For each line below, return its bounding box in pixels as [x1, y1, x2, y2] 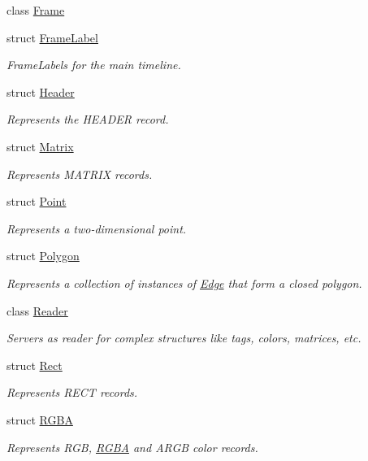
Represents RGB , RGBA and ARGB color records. [6, 438, 258, 455]
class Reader [6, 302, 68, 319]
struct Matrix [6, 137, 74, 154]
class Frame [6, 2, 65, 18]
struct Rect [6, 356, 63, 373]
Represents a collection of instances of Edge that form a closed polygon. [6, 274, 362, 291]
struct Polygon [6, 247, 80, 264]
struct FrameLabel [6, 28, 98, 46]
